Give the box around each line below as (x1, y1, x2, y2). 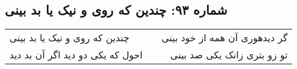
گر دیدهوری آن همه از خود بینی (161, 31, 288, 45)
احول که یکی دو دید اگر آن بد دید (9, 48, 143, 62)
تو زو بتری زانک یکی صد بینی (170, 48, 288, 62)
